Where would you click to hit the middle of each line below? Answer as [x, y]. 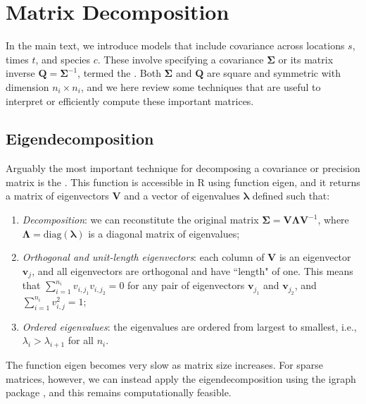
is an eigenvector [315, 257]
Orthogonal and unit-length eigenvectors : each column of [143, 257]
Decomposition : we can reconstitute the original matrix [140, 220]
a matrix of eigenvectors [57, 196]
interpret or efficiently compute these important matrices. [130, 100]
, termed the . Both [119, 73]
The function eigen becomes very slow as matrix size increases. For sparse [164, 365]
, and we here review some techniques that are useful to [201, 86]
